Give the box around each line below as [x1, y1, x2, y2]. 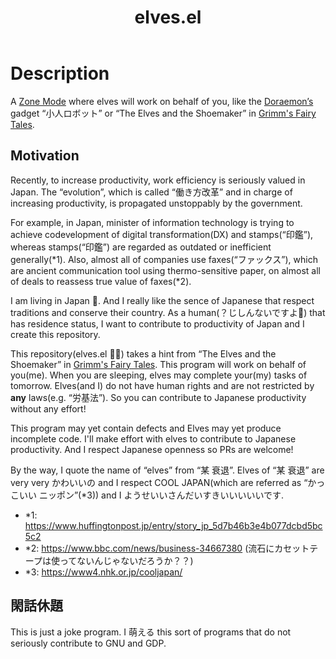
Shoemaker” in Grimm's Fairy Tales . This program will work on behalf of [10, 358, 307, 370]
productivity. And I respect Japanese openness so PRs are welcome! [10, 443, 294, 455]
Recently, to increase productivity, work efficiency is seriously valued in [10, 174, 306, 186]
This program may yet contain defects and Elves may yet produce [10, 422, 282, 434]
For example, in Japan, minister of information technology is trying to [10, 216, 295, 228]
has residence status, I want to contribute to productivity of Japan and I [10, 317, 305, 330]
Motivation [10, 147, 80, 165]
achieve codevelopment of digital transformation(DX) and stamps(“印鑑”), [10, 228, 314, 240]
